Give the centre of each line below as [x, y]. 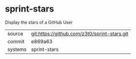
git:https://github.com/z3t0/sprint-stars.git [80, 33]
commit [16, 41]
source [15, 33]
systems [17, 49]
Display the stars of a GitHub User [39, 22]
